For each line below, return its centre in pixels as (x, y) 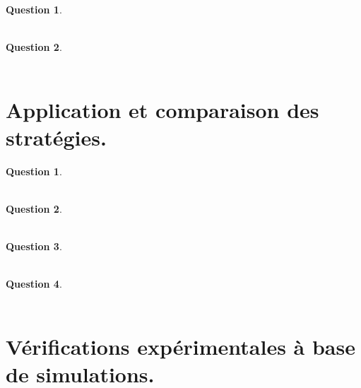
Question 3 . (34, 246)
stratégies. (56, 137)
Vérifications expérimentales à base (180, 346)
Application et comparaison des (162, 109)
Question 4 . (34, 284)
